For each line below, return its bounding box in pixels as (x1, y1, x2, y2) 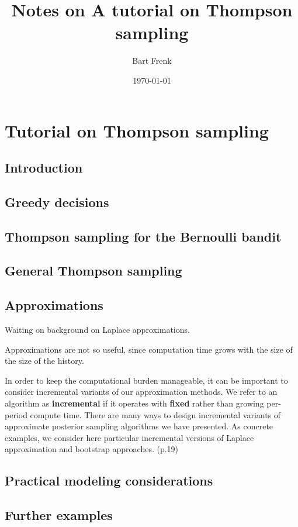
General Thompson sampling (5, 261, 182, 280)
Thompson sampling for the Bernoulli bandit (5, 227, 282, 245)
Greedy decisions (5, 192, 109, 211)
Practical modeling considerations (5, 471, 213, 490)
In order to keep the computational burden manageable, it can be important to (5, 374, 288, 386)
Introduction (5, 159, 83, 177)
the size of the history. (5, 354, 84, 367)
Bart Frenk (132, 54, 172, 67)
